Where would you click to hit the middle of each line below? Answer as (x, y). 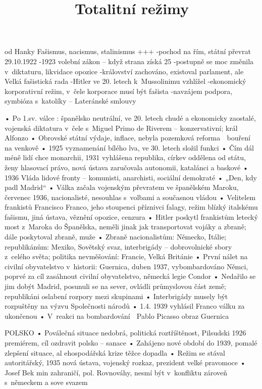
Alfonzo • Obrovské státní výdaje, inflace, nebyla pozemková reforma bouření (127, 138)
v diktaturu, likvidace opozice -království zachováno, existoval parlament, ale (124, 71)
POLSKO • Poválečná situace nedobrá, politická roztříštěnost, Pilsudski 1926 (125, 333)
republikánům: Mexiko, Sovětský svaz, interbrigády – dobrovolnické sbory (118, 246)
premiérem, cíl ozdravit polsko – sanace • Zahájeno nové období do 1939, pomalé (131, 343)
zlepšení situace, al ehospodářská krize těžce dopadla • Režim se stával (115, 352)
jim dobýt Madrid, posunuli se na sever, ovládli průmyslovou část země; (115, 286)
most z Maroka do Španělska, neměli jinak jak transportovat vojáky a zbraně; (125, 227)
